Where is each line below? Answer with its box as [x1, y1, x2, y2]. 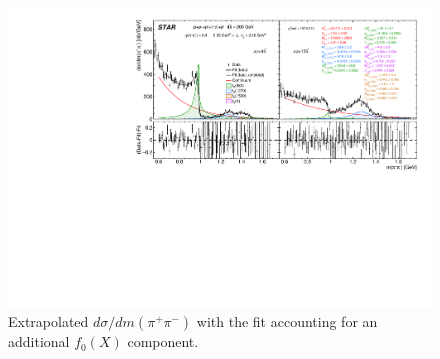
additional [8, 331, 70, 352]
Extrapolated [8, 311, 89, 332]
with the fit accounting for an [196, 311, 378, 332]
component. [127, 331, 199, 352]
